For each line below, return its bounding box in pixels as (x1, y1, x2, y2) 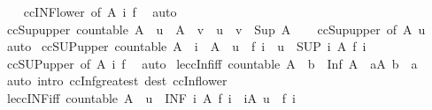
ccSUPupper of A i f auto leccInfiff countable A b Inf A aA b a (6, 54, 418, 72)
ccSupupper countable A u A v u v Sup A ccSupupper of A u (6, 19, 426, 38)
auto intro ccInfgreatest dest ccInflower (6, 71, 228, 90)
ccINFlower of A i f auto (23, 3, 177, 20)
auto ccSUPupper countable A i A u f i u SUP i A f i (6, 37, 366, 55)
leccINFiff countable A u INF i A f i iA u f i (6, 88, 296, 106)
